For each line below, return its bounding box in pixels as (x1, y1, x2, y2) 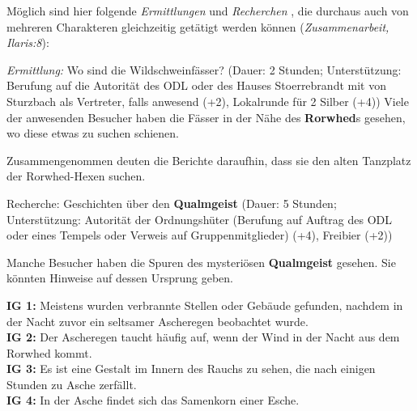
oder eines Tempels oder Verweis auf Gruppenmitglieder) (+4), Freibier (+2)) (6, 227, 393, 244)
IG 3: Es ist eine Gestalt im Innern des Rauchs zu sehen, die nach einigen (6, 360, 376, 377)
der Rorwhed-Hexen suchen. (6, 167, 146, 184)
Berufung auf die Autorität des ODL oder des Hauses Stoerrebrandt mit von (6, 77, 386, 94)
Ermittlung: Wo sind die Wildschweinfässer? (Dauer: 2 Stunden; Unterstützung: (6, 61, 402, 78)
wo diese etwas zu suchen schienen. (6, 125, 179, 142)
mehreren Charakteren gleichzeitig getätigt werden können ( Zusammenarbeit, (6, 18, 389, 35)
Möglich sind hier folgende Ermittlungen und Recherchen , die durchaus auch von (6, 2, 409, 19)
